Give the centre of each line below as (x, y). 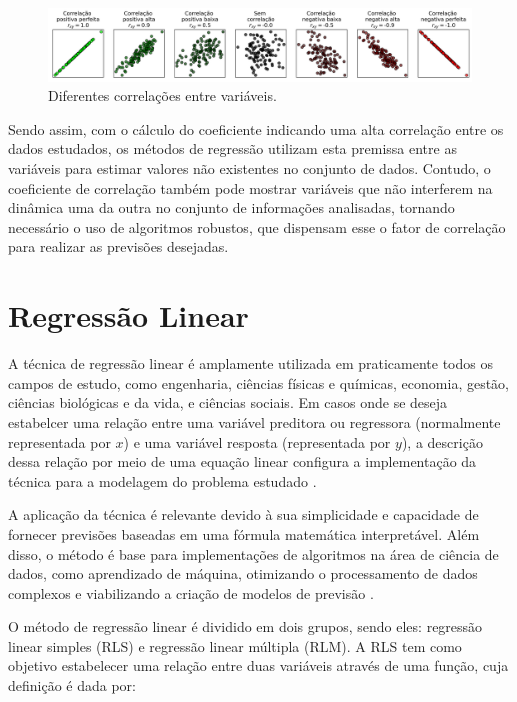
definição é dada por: (72, 685)
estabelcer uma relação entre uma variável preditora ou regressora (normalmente (254, 421)
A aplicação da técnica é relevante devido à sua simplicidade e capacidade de (243, 514)
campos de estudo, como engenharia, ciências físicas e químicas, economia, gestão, (259, 382)
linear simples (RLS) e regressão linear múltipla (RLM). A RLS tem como (235, 645)
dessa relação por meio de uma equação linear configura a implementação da (242, 461)
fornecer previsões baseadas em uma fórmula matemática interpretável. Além (244, 533)
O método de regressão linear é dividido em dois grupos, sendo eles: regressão (245, 626)
